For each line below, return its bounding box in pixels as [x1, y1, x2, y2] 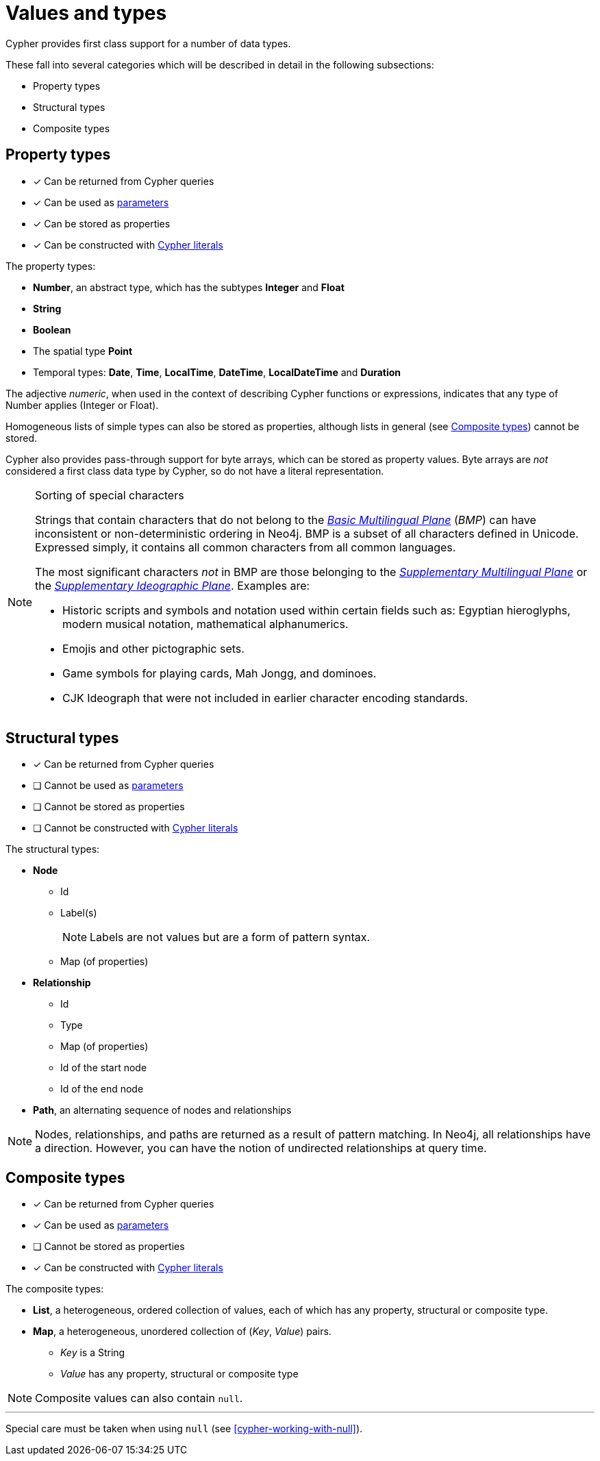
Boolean [33, 323, 71, 336]
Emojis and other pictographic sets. [62, 641, 245, 655]
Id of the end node [60, 1083, 144, 1095]
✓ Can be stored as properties [33, 217, 171, 229]
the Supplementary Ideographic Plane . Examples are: [35, 578, 310, 592]
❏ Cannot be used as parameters [33, 779, 184, 792]
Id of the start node [60, 1062, 147, 1074]
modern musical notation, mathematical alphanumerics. [62, 616, 349, 631]
